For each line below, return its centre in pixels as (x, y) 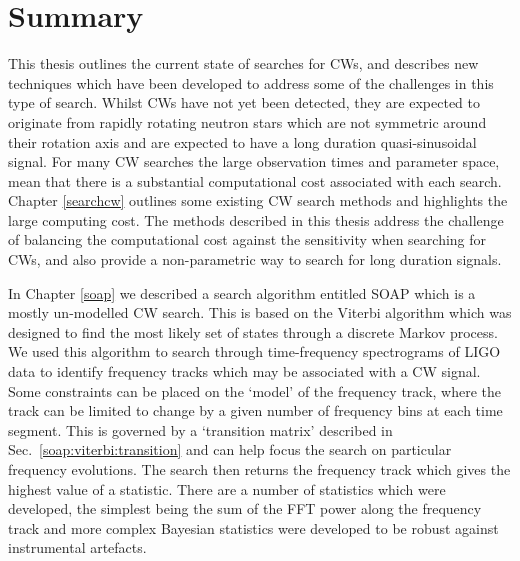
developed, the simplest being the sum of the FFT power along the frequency (245, 508)
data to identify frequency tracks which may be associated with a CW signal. (244, 371)
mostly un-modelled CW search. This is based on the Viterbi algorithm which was (260, 312)
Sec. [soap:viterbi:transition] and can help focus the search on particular (230, 449)
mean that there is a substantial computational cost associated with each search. (255, 180)
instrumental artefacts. (77, 547)
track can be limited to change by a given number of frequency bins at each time (255, 410)
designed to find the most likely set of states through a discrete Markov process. (253, 331)
